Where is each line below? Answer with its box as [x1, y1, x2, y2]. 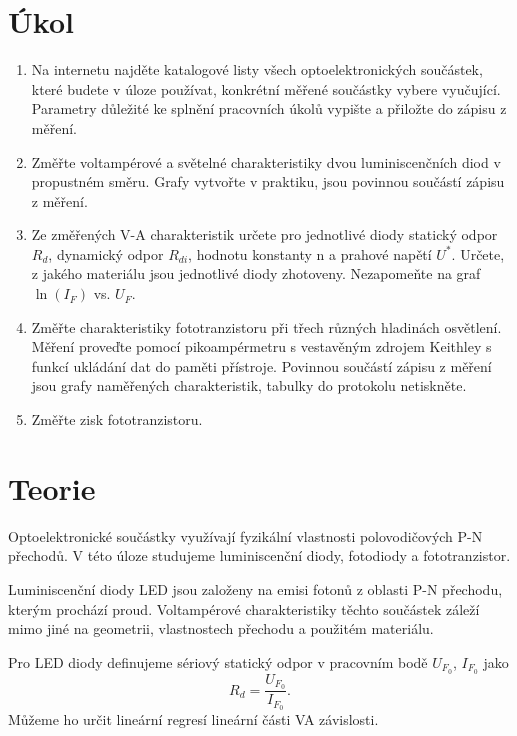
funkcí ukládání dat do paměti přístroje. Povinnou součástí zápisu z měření [31, 355, 492, 376]
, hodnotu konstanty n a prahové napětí [188, 243, 432, 264]
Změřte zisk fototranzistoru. [31, 409, 203, 430]
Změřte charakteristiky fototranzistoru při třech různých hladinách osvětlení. [31, 316, 502, 337]
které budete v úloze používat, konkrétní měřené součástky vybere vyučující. [31, 78, 501, 99]
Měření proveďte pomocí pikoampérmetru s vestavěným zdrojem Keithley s [31, 336, 492, 357]
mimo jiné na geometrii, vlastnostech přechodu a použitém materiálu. [8, 618, 434, 639]
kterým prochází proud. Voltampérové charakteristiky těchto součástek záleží [8, 598, 480, 619]
